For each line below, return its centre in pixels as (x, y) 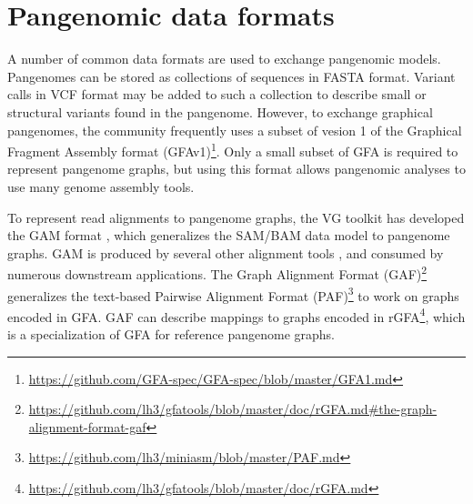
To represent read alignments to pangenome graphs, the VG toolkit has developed (236, 217)
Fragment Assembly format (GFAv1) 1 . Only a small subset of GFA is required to (233, 150)
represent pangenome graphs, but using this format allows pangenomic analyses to (236, 169)
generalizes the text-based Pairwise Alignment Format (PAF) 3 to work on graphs (233, 294)
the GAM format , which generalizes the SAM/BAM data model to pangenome (229, 235)
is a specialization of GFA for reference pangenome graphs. (171, 334)
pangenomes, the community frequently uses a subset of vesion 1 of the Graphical (235, 130)
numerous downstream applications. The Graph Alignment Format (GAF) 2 (217, 272)
